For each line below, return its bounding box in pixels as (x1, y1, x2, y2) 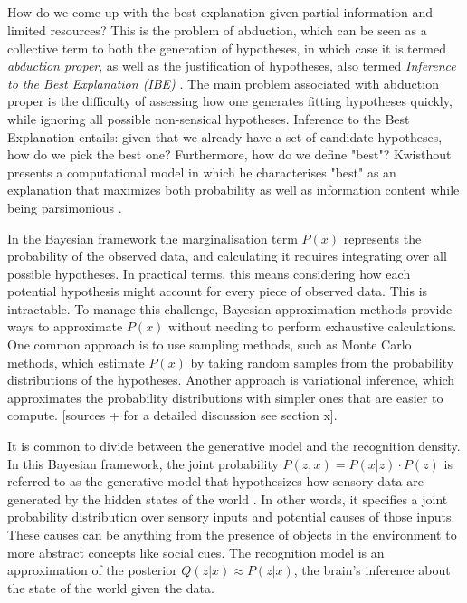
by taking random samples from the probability (190, 352, 454, 371)
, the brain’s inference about (293, 560, 451, 579)
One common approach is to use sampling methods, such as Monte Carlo (7, 335, 412, 354)
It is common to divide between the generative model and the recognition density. (7, 436, 461, 455)
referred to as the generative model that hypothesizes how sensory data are (7, 472, 424, 491)
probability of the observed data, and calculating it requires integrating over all (7, 246, 447, 265)
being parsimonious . (7, 197, 122, 216)
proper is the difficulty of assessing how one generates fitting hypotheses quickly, (7, 91, 453, 110)
